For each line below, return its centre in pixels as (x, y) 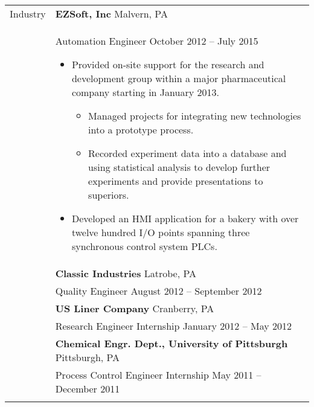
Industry (28, 14)
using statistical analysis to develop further (179, 167)
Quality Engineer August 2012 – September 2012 (159, 291)
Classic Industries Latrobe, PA (126, 273)
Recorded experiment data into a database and (187, 153)
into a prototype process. (141, 130)
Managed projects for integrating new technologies (195, 116)
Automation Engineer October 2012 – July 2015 (157, 41)
